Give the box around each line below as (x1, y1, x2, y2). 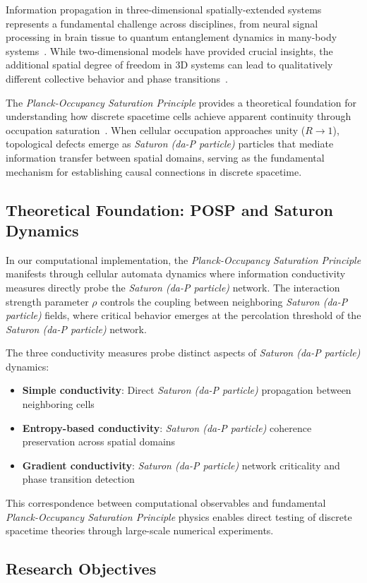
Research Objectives (6, 558, 157, 579)
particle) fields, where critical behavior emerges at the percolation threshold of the (6, 308, 361, 323)
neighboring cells (22, 397, 95, 411)
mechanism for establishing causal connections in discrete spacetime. (6, 164, 302, 179)
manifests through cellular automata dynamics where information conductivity (6, 266, 346, 281)
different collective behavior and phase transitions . (6, 71, 228, 85)
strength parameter (6, 294, 89, 308)
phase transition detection (22, 471, 135, 486)
